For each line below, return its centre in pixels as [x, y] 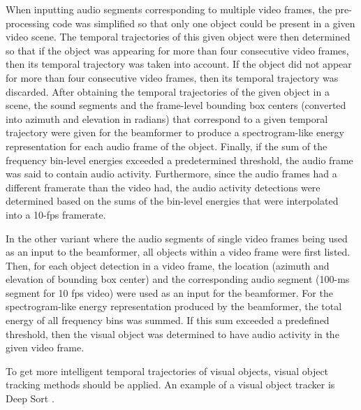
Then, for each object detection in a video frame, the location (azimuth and [168, 265]
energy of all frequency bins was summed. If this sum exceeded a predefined [168, 320]
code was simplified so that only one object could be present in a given [204, 23]
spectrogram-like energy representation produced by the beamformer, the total [174, 306]
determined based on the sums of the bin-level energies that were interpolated [172, 201]
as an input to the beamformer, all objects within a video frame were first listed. [178, 252]
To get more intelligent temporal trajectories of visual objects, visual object [167, 371]
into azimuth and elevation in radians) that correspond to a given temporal [167, 118]
